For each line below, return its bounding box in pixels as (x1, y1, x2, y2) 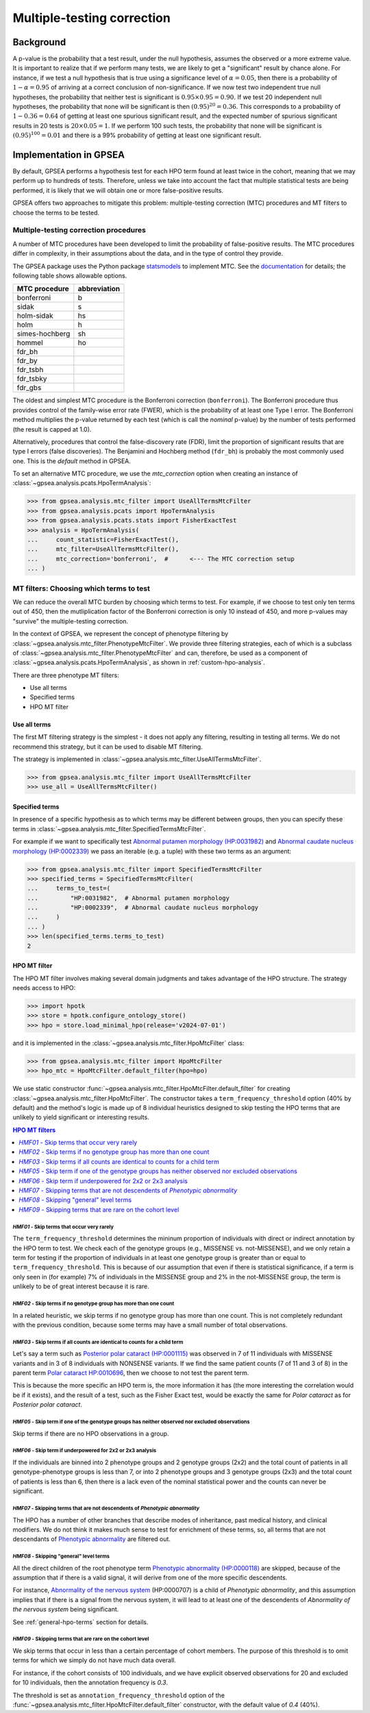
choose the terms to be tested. (12, 208, 99, 217)
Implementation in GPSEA (12, 149, 125, 160)
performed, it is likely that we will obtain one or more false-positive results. (12, 186, 224, 195)
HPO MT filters (12, 1126, 56, 1134)
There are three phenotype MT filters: (12, 671, 119, 679)
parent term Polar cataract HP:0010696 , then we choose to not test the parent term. (12, 1369, 249, 1377)
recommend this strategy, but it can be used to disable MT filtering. (12, 742, 203, 750)
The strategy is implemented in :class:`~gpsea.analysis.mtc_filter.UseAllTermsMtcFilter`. (12, 755, 262, 763)
